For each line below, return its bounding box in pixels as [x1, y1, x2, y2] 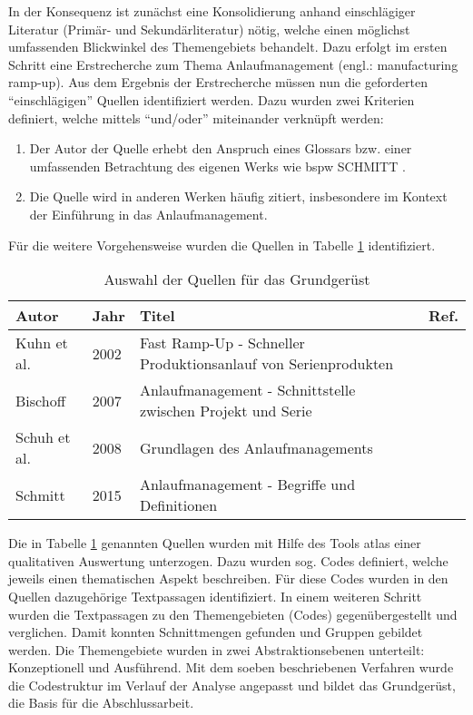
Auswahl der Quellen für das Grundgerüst [103, 269, 370, 290]
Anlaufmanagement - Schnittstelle [139, 379, 356, 401]
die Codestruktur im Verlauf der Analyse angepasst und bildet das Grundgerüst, [8, 675, 456, 694]
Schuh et [15, 426, 71, 448]
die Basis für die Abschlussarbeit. [8, 693, 194, 712]
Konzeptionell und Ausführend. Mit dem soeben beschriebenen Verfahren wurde [8, 658, 454, 677]
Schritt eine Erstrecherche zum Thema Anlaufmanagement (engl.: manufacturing [8, 54, 458, 73]
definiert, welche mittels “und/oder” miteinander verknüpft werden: [8, 108, 384, 127]
